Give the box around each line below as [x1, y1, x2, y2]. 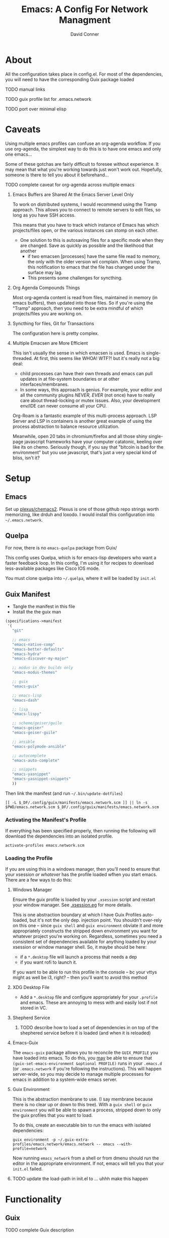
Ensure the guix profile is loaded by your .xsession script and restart [12, 896, 155, 903]
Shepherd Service [12, 1015, 50, 1021]
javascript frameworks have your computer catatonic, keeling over [24, 439, 162, 445]
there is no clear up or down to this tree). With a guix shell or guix [12, 1102, 152, 1108]
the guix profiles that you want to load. [12, 1112, 93, 1118]
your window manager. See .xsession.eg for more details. [12, 902, 132, 908]
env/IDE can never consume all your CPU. [20, 403, 107, 409]
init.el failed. [12, 1166, 43, 1172]
